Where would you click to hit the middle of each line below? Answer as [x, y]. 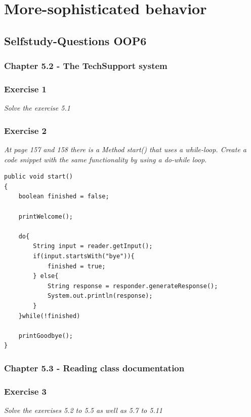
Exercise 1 [25, 89]
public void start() [39, 177]
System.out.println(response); [100, 296]
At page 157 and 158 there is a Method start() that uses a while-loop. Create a [125, 149]
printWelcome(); [46, 216]
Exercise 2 [25, 130]
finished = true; [76, 266]
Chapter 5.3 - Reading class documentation [94, 368]
